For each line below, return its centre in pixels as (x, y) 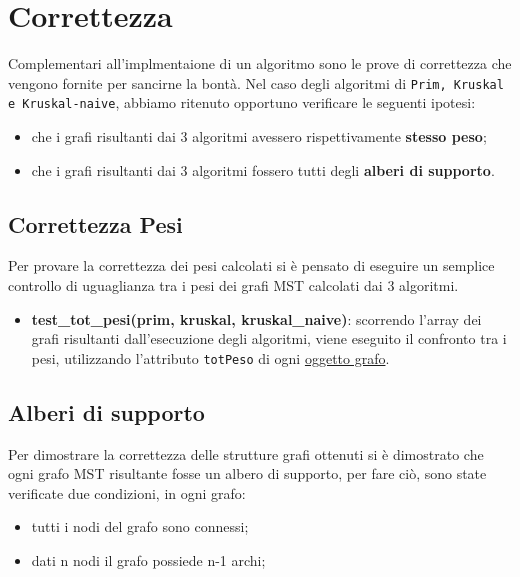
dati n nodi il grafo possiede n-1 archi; (148, 560)
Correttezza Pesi (95, 223)
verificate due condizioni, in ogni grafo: (127, 492)
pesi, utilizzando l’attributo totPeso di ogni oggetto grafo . (210, 357)
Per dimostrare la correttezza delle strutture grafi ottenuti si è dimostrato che (246, 453)
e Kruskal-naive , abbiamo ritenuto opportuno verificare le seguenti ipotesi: (242, 102)
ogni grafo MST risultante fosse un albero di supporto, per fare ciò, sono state (247, 473)
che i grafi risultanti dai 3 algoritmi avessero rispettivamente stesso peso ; (259, 136)
